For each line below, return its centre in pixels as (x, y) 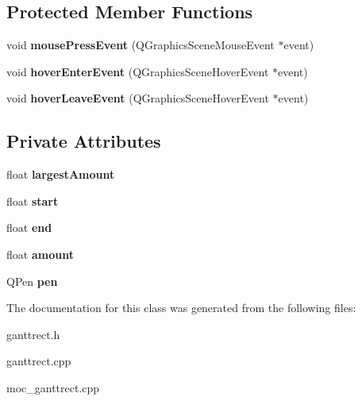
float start (33, 200)
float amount (40, 254)
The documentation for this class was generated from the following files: (181, 308)
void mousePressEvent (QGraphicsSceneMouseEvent (141, 45)
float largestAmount (61, 174)
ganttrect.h (33, 334)
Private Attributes (84, 141)
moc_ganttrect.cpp (53, 387)
